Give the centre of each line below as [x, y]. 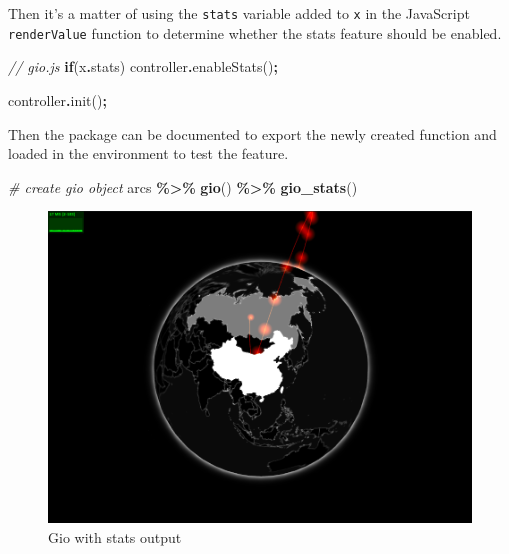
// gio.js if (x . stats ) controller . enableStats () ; [143, 66]
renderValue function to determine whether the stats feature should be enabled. [255, 32]
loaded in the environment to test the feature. [148, 153]
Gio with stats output [115, 536]
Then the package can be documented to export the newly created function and [252, 133]
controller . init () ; [57, 99]
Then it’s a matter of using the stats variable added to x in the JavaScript [239, 13]
